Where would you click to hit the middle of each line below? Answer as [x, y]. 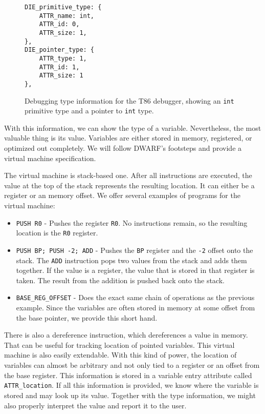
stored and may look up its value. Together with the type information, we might [130, 395]
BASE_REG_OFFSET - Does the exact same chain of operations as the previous [135, 297]
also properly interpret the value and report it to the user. [95, 405]
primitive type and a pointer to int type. [89, 111]
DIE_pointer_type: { [60, 50]
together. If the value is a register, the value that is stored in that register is [135, 270]
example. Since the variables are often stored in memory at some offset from [136, 308]
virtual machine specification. [50, 158]
